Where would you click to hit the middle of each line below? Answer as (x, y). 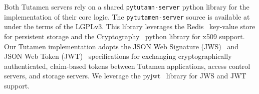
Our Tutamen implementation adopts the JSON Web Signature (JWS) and (121, 46)
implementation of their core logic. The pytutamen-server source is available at (127, 16)
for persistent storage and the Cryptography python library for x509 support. (124, 36)
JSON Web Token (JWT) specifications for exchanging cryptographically (118, 56)
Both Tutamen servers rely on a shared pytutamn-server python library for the (127, 7)
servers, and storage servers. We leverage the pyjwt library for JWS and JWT (125, 76)
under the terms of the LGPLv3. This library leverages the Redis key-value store (130, 26)
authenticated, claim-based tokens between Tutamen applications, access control (127, 66)
